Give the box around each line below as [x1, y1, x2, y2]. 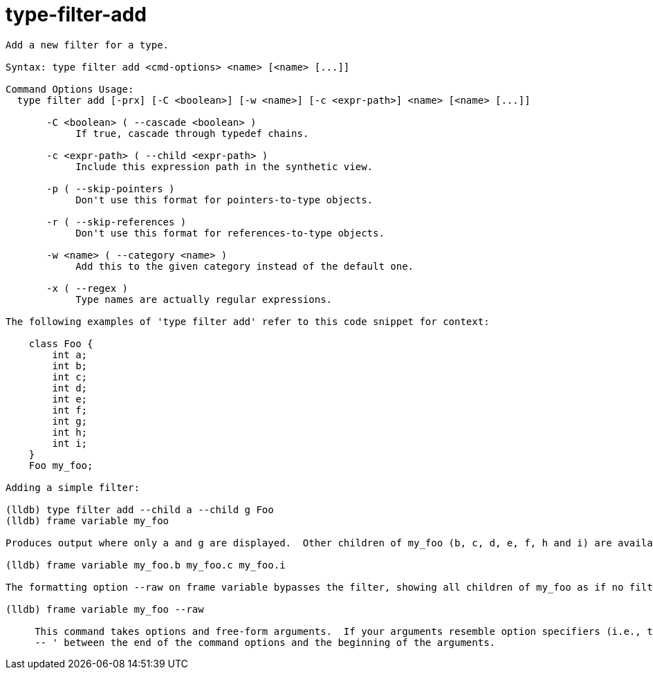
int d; [52, 382, 88, 394]
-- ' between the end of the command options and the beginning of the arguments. [35, 636, 496, 648]
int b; [52, 360, 88, 371]
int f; [52, 404, 88, 416]
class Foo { [28, 337, 93, 349]
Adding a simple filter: [6, 481, 140, 493]
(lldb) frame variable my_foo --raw [6, 603, 204, 615]
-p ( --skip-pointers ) [46, 183, 175, 194]
